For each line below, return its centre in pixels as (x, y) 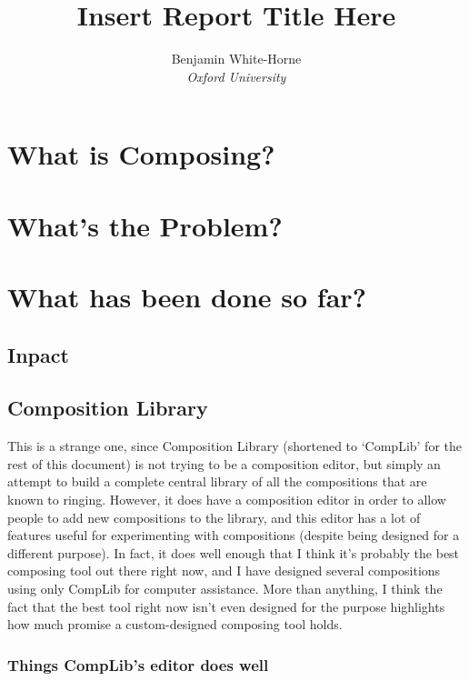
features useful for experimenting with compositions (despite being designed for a (234, 535)
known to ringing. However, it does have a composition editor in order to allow (227, 500)
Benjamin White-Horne (236, 59)
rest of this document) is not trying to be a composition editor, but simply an (224, 463)
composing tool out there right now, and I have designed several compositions (224, 571)
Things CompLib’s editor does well (138, 664)
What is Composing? (141, 154)
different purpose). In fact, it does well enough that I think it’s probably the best (234, 552)
